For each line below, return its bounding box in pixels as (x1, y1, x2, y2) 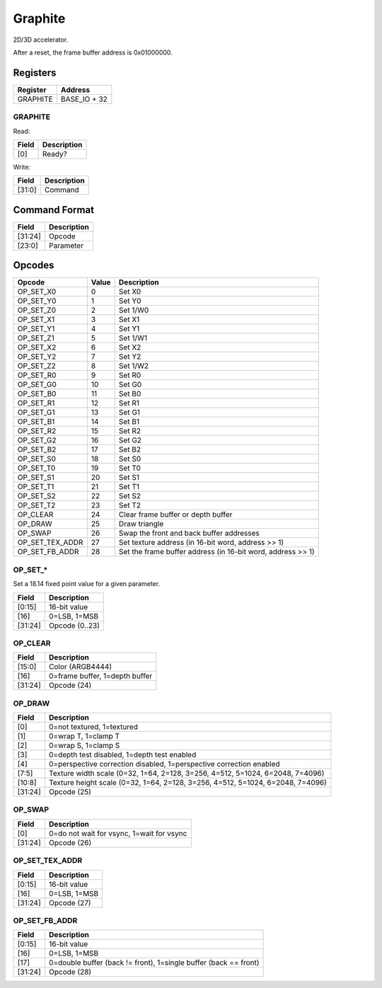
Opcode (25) (48, 787, 92, 797)
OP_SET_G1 (17, 408, 55, 418)
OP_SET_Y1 (17, 324, 55, 334)
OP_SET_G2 (17, 435, 57, 445)
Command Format (13, 204, 95, 216)
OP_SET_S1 (17, 473, 54, 483)
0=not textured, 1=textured (48, 722, 138, 732)
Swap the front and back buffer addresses (118, 528, 260, 538)
